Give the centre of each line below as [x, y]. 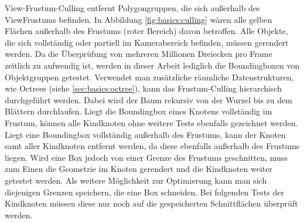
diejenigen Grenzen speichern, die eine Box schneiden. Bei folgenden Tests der [144, 192]
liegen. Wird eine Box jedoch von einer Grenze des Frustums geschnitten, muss [146, 157]
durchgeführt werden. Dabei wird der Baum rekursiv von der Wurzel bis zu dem [148, 99]
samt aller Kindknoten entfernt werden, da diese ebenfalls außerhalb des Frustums [152, 146]
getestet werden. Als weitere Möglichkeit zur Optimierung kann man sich [136, 180]
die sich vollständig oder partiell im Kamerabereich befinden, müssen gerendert [147, 42]
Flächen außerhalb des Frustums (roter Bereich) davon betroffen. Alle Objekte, [146, 31]
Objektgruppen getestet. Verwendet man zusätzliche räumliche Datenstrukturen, [149, 77]
